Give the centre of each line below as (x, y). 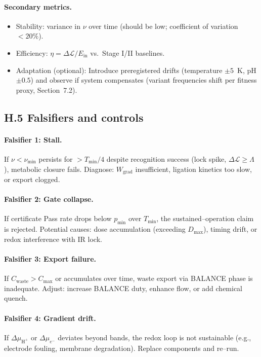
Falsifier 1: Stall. (33, 139)
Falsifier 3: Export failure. (50, 258)
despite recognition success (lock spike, (166, 158)
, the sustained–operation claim (205, 218)
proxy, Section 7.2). (47, 90)
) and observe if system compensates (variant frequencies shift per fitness (144, 80)
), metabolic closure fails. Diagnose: (59, 169)
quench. (16, 298)
